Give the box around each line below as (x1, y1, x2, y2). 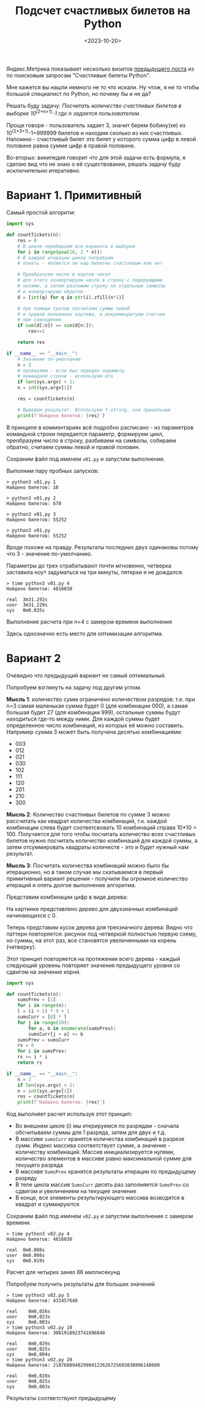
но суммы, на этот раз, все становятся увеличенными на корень (6, 936, 177, 944)
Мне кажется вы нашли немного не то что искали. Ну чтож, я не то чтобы (6, 84, 199, 91)
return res (17, 339, 45, 346)
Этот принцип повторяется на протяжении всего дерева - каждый (6, 955, 181, 962)
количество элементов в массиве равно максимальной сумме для (15, 1155, 192, 1162)
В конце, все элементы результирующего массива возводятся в (15, 1194, 185, 1202)
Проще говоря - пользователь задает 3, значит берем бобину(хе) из (6, 121, 185, 129)
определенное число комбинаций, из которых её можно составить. (6, 721, 185, 729)
